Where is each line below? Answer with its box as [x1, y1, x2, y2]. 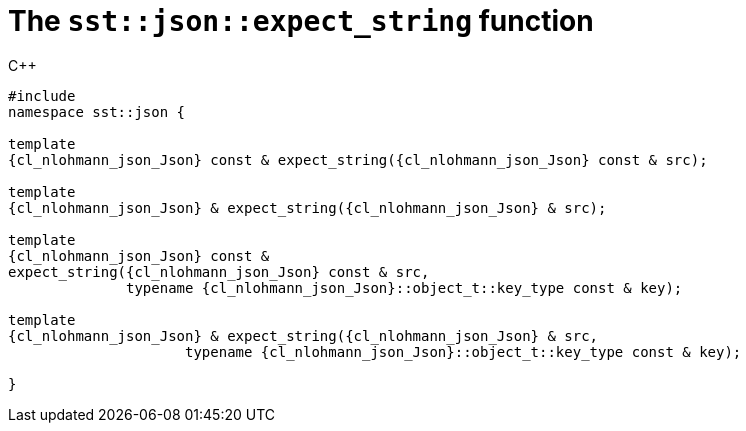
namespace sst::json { [8, 103, 186, 120]
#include [8, 87, 76, 104]
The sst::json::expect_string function [8, 4, 594, 38]
